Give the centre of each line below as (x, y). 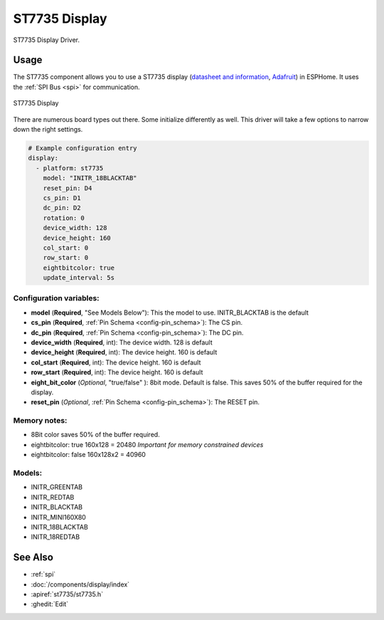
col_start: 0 (66, 248)
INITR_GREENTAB (57, 487)
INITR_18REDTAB (55, 537)
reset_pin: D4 (68, 188)
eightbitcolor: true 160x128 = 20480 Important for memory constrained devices (147, 444)
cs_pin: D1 (62, 198)
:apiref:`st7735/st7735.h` (67, 594)
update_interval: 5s (79, 278)
